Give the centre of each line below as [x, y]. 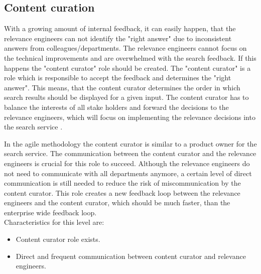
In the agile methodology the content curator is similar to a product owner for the [130, 143]
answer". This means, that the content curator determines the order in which [122, 87]
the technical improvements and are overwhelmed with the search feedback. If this [130, 57]
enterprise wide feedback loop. [50, 212]
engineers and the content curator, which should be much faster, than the [117, 202]
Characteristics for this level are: [54, 222]
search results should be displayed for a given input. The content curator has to [126, 97]
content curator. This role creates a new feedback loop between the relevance [122, 192]
